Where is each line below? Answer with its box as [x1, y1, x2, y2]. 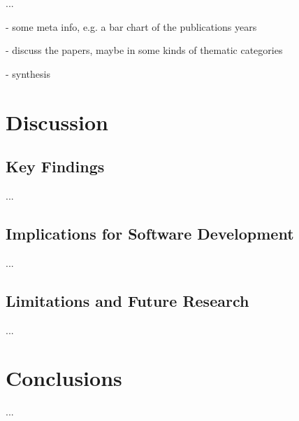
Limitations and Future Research [6, 289, 249, 311]
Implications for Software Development [6, 222, 294, 244]
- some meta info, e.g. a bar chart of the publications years [6, 19, 257, 34]
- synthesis [6, 66, 50, 81]
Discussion [6, 107, 108, 136]
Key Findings [6, 156, 105, 177]
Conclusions [6, 364, 122, 392]
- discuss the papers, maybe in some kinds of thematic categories [6, 43, 283, 57]
